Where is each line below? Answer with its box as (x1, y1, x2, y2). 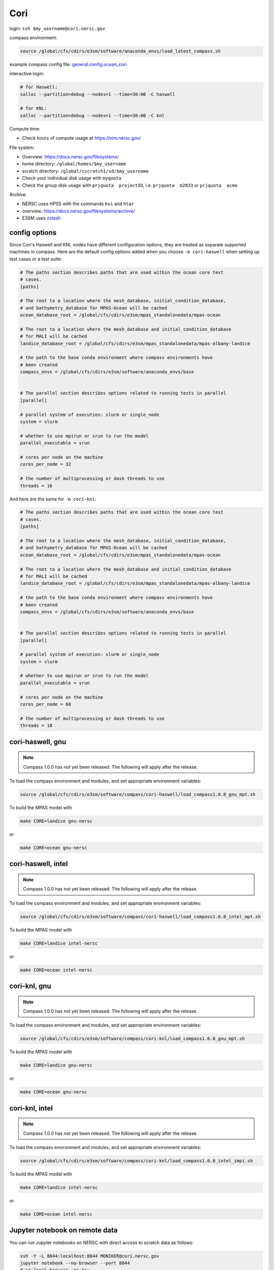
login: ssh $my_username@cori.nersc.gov (9, 25, 106, 31)
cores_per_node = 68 (20, 702, 71, 707)
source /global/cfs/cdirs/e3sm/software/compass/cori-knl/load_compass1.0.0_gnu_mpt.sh (20, 1036, 245, 1041)
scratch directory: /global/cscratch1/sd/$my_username (22, 168, 149, 174)
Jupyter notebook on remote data (9, 1226, 118, 1234)
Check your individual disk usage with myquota (22, 175, 122, 181)
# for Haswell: (20, 84, 58, 90)
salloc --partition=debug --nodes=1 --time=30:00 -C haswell (20, 91, 176, 97)
